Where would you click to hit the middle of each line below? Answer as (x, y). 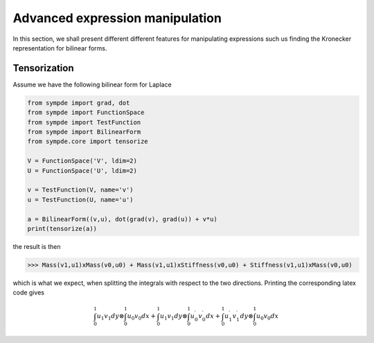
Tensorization (43, 68)
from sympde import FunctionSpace (86, 113)
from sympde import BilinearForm (84, 132)
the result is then (37, 246)
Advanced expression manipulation (117, 18)
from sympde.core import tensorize (88, 141)
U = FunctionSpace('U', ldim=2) (82, 170)
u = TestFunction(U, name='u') (81, 200)
